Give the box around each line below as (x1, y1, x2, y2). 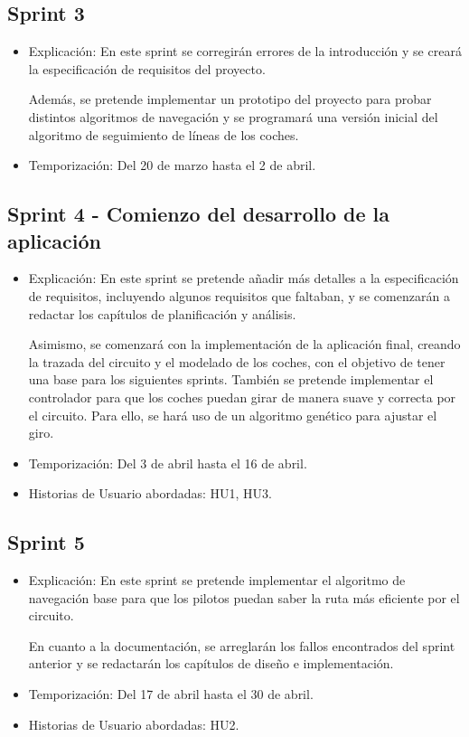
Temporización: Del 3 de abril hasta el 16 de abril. (28, 453, 307, 472)
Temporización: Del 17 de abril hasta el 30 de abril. (28, 685, 314, 704)
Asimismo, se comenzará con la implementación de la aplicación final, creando (28, 335, 461, 354)
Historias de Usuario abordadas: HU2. (28, 714, 239, 733)
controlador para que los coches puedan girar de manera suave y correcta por (28, 387, 456, 406)
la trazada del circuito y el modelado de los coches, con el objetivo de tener (28, 352, 446, 371)
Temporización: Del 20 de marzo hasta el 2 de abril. (28, 156, 316, 175)
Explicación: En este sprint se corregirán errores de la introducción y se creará (28, 42, 462, 61)
